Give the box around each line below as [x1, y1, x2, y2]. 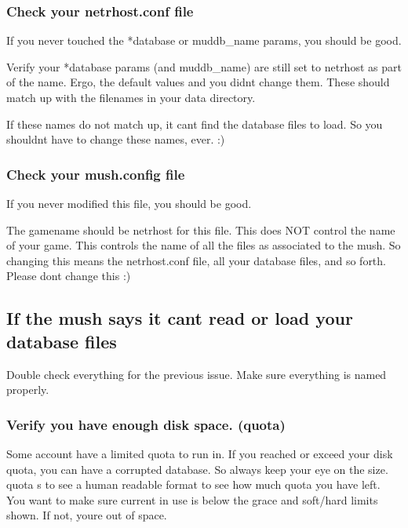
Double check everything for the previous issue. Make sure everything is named [6, 366, 387, 382]
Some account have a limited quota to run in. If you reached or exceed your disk [6, 445, 393, 461]
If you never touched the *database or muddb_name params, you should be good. [6, 32, 402, 49]
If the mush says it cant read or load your [6, 306, 353, 330]
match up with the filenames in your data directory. [6, 89, 256, 105]
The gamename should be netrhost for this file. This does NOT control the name [6, 221, 395, 238]
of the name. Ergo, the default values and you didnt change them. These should [6, 74, 390, 90]
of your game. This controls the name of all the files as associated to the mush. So [6, 237, 401, 253]
